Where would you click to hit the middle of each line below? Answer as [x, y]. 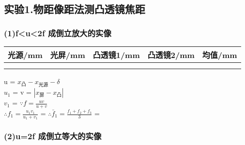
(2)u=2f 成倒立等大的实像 [53, 136]
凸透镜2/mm [171, 55]
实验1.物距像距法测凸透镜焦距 [75, 9]
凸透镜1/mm [116, 55]
